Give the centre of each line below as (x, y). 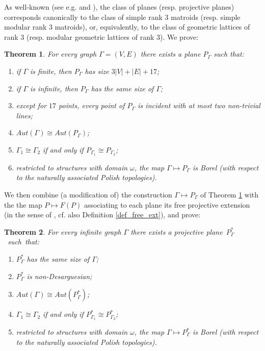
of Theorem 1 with (230, 194)
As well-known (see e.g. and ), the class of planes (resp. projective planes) (119, 7)
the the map (23, 204)
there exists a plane (170, 54)
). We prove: (179, 36)
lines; (24, 115)
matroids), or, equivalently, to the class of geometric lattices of (152, 27)
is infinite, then (54, 88)
